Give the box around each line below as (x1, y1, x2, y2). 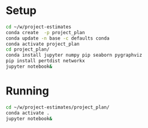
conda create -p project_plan (5, 29, 85, 35)
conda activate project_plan (5, 41, 80, 47)
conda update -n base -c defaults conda (5, 35, 110, 41)
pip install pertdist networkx (5, 58, 85, 64)
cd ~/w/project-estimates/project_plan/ (5, 104, 110, 110)
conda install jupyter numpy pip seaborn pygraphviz (5, 52, 143, 59)
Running (5, 84, 49, 98)
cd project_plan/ (5, 46, 50, 52)
